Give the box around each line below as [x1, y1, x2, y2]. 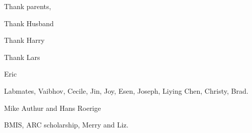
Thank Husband [4, 18, 54, 28]
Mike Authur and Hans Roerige [4, 102, 101, 113]
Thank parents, [4, 1, 51, 11]
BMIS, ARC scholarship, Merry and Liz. [4, 119, 129, 130]
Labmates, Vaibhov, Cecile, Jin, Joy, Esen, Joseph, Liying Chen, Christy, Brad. [4, 85, 248, 96]
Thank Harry [4, 35, 45, 45]
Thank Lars [4, 51, 40, 62]
